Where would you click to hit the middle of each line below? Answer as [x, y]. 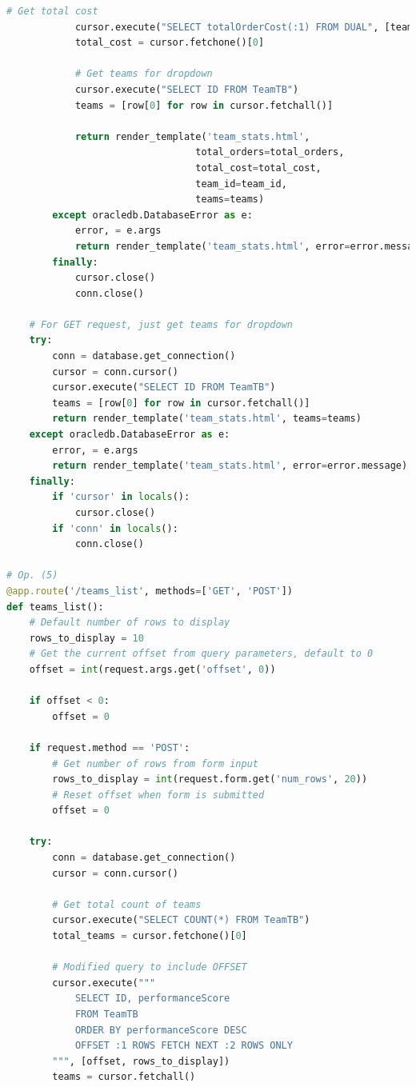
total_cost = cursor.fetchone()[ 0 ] [170, 43]
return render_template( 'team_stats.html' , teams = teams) [207, 419]
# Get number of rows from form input [155, 763]
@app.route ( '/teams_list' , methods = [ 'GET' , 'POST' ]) [150, 591]
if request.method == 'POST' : [110, 747]
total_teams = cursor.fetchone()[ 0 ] [150, 936]
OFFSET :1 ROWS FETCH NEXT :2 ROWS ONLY [184, 1046]
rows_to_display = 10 [86, 638]
